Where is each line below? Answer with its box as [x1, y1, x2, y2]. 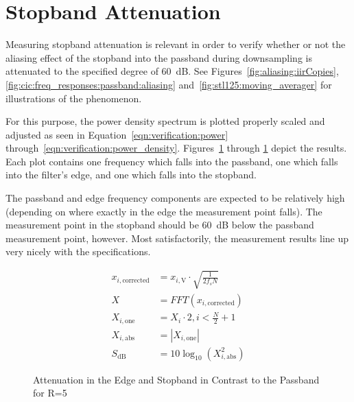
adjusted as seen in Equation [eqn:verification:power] [5, 127, 228, 141]
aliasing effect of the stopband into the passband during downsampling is [5, 50, 312, 64]
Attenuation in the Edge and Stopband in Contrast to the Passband [33, 372, 320, 386]
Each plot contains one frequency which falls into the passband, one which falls [5, 154, 338, 168]
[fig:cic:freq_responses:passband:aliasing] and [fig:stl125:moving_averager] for [5, 77, 332, 91]
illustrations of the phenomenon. [5, 91, 142, 105]
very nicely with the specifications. [5, 244, 151, 259]
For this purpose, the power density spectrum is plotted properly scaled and [5, 114, 325, 128]
